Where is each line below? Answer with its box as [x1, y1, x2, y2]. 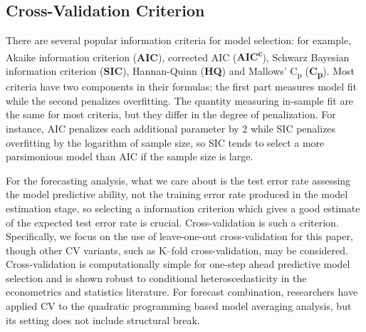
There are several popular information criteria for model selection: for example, [6, 33, 352, 48]
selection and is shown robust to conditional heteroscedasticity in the [6, 270, 307, 285]
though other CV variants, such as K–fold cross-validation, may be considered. [6, 242, 348, 257]
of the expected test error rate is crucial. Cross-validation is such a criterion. [6, 214, 339, 229]
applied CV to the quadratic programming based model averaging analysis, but [6, 299, 352, 313]
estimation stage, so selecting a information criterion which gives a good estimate [6, 200, 360, 215]
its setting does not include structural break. [6, 312, 200, 327]
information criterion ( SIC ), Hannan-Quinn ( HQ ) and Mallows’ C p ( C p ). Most [6, 63, 355, 80]
